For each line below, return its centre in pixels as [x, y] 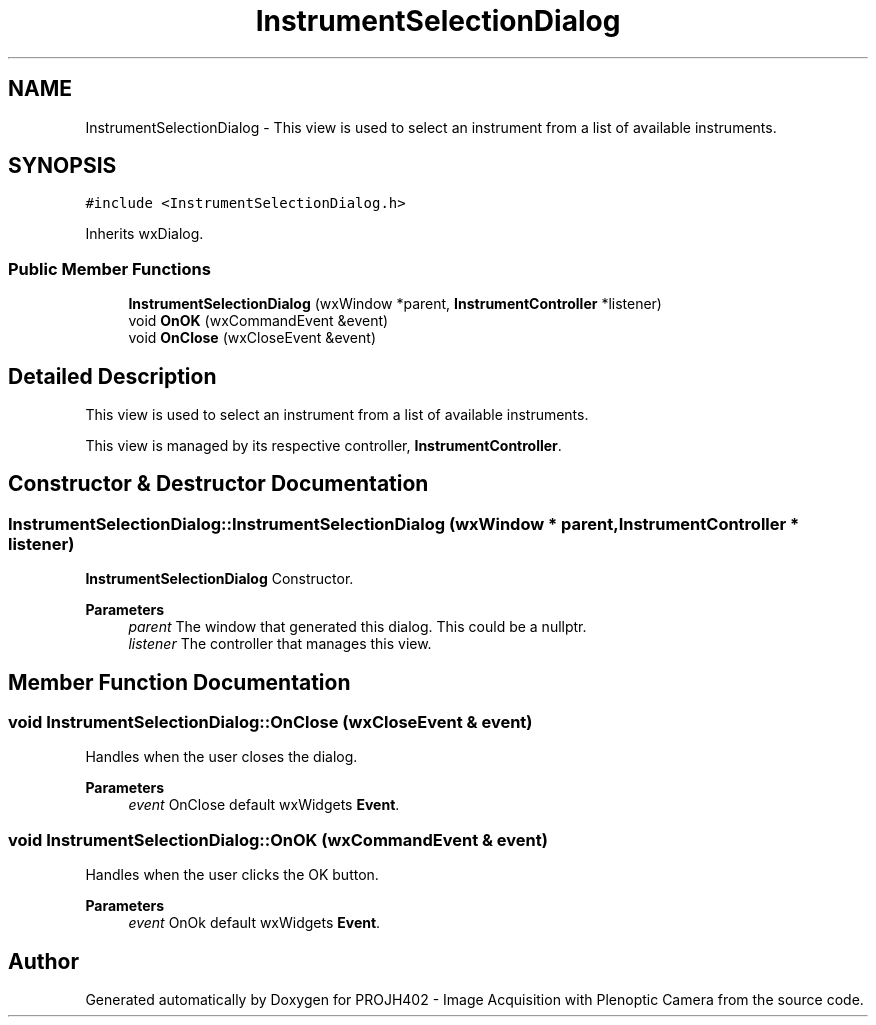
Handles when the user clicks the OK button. [232, 875]
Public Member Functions [109, 268]
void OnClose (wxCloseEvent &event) [252, 338]
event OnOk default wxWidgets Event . [254, 923]
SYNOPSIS [62, 166]
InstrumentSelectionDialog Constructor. [219, 579]
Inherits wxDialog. [144, 234]
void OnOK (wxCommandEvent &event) [258, 321]
